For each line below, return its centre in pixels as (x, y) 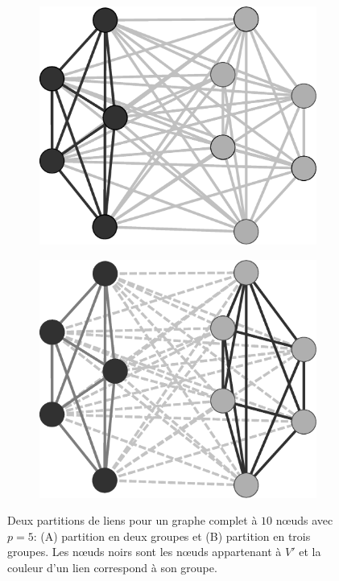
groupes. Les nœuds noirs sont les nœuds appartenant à (145, 552)
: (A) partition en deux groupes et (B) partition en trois (172, 536)
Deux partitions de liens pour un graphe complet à (132, 520)
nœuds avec (304, 520)
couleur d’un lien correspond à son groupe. (112, 567)
